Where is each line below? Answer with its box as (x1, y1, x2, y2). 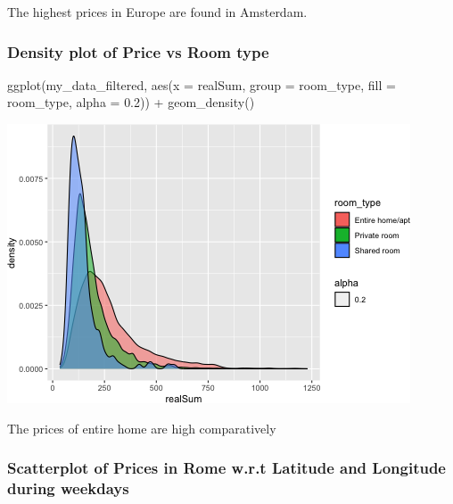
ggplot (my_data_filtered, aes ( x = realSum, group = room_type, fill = (7, 75, 396, 94)
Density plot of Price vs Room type (7, 40, 269, 62)
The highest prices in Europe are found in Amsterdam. (7, 3, 308, 21)
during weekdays (7, 477, 129, 500)
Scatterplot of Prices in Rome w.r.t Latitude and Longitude (7, 457, 446, 479)
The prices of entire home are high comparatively (7, 418, 276, 437)
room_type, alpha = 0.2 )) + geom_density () (7, 93, 255, 112)
